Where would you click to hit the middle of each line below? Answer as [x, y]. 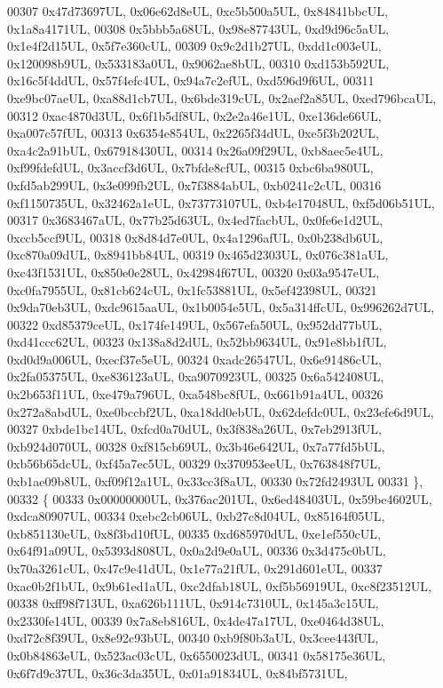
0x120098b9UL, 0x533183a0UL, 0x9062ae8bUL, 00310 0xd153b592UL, [198, 63]
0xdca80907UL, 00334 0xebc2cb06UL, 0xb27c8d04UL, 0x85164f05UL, [196, 516]
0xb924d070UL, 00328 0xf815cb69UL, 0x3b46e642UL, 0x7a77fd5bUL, [196, 446]
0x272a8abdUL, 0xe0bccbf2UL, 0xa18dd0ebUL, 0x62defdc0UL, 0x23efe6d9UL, [221, 411]
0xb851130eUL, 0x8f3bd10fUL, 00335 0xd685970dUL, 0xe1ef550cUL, [194, 533]
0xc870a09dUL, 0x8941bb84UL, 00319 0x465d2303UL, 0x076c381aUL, [198, 255]
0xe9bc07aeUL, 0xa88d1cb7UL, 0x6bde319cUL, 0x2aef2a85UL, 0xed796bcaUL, [222, 97]
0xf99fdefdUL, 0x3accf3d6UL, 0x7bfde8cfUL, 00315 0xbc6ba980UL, [190, 168]
